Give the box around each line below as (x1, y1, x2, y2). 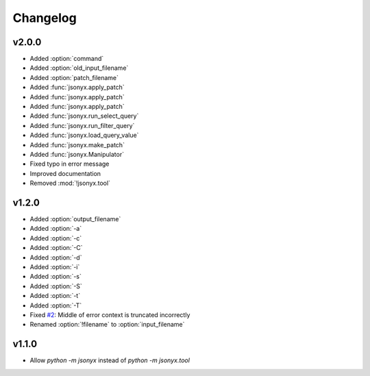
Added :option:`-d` (29, 253, 82, 262)
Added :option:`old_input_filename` (29, 64, 129, 72)
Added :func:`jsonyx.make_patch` (29, 140, 125, 149)
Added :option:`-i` (29, 263, 80, 271)
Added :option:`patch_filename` (29, 73, 119, 82)
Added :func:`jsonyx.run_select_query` (29, 112, 139, 120)
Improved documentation (29, 169, 101, 177)
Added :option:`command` (29, 55, 104, 63)
